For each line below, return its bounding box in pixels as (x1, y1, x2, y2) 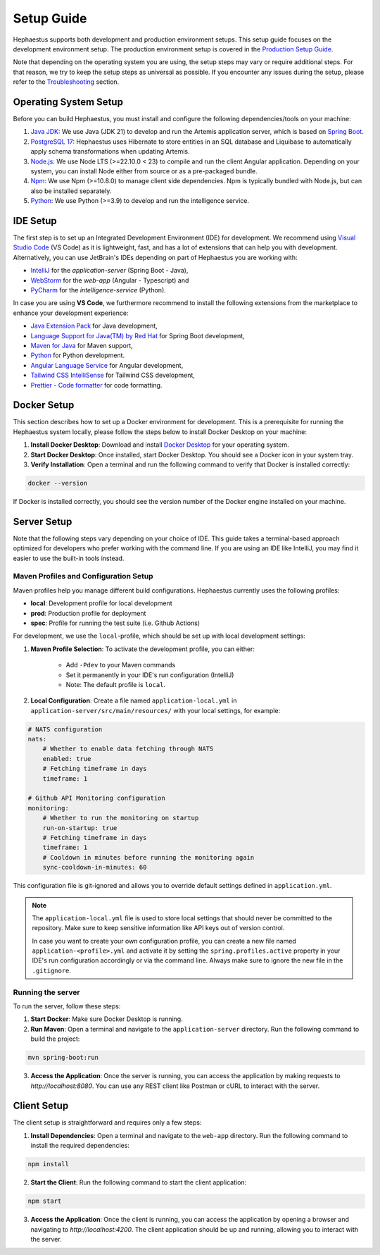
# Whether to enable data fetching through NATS (42, 745, 214, 753)
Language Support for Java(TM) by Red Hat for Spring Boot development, (30, 331, 246, 340)
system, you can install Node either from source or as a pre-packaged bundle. (30, 166, 258, 175)
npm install (27, 1160, 70, 1168)
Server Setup (13, 515, 72, 528)
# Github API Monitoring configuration (27, 794, 165, 803)
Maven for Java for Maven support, (30, 341, 133, 350)
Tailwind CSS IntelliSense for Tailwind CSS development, (30, 371, 195, 380)
